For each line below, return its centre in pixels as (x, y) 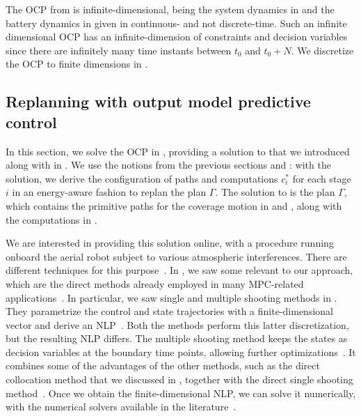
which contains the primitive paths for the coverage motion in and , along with (174, 205)
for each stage (322, 178)
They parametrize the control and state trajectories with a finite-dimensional (169, 311)
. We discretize (322, 50)
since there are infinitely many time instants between (119, 50)
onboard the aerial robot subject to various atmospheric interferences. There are (176, 256)
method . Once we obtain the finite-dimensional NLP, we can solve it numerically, (181, 393)
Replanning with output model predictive (158, 101)
